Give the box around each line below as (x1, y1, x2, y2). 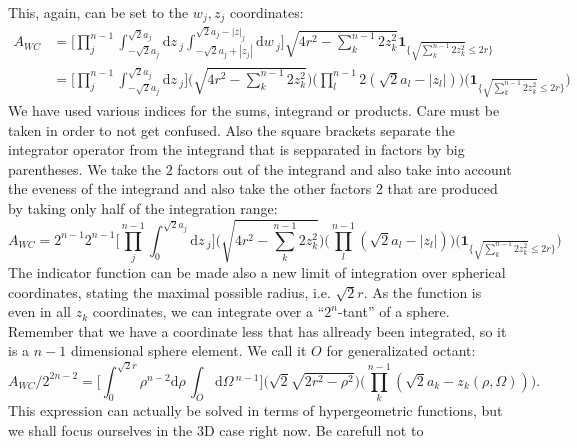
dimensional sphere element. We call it (70, 340, 307, 361)
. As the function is (363, 281, 482, 302)
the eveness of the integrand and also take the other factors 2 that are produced (8, 178, 498, 199)
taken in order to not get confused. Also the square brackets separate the (8, 119, 455, 140)
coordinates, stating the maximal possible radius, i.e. (8, 281, 331, 302)
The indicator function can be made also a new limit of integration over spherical (8, 261, 506, 282)
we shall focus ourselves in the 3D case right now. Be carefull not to (8, 420, 424, 441)
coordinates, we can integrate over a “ (92, 301, 325, 322)
